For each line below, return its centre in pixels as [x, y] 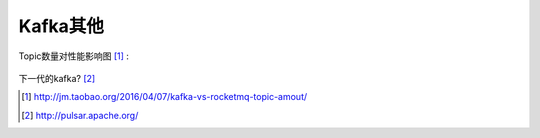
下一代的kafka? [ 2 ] [57, 78]
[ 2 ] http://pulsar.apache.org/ [80, 115]
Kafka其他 [61, 26]
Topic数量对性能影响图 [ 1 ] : [74, 56]
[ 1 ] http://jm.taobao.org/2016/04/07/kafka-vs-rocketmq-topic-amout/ [164, 97]
